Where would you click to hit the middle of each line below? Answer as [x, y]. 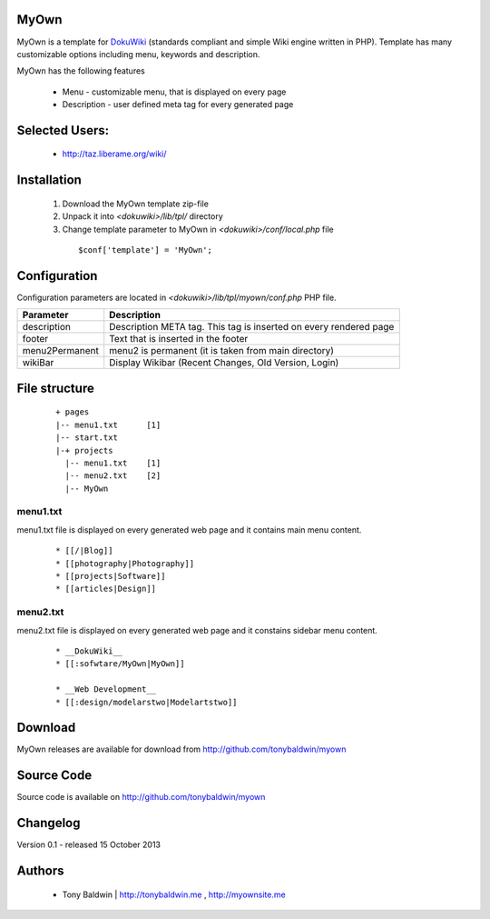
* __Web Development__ [106, 689]
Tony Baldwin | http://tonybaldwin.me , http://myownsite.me [174, 894]
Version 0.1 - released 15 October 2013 [89, 844]
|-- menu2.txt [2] [113, 476]
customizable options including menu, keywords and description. [138, 54]
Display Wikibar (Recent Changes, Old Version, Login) [224, 363]
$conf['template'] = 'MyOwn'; [146, 250]
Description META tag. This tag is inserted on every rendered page [252, 327]
